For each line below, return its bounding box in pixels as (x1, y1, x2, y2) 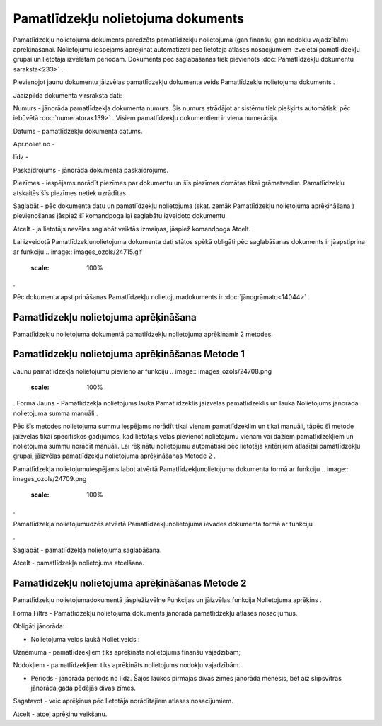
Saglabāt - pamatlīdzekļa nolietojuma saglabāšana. (13, 546, 162, 555)
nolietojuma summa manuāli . (13, 409, 98, 417)
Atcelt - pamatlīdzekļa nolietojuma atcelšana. (13, 559, 144, 567)
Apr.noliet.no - (13, 140, 55, 149)
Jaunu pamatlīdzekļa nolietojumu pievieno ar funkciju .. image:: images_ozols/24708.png (13, 367, 272, 375)
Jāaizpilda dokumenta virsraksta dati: (13, 91, 122, 99)
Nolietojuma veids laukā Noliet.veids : (30, 635, 141, 643)
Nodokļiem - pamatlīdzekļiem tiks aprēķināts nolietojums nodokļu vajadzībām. (13, 661, 241, 669)
